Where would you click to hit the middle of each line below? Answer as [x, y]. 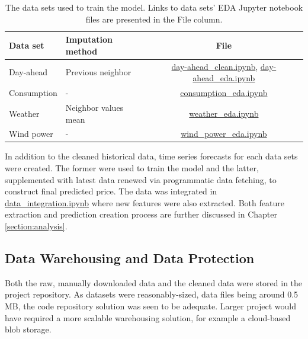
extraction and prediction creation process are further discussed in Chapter [141, 214]
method [81, 51]
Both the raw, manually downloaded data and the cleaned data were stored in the [154, 282]
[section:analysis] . [36, 226]
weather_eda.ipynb [224, 113]
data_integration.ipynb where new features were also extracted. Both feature [145, 202]
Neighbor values [94, 107]
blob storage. [28, 329]
